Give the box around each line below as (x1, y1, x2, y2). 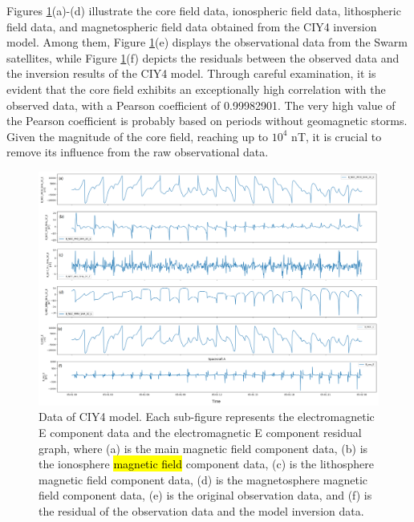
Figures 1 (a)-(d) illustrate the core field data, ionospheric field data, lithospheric (6, 2, 401, 18)
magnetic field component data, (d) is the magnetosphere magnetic (39, 471, 368, 488)
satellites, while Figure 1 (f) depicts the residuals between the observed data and (6, 49, 400, 66)
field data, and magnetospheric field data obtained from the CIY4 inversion (6, 18, 377, 34)
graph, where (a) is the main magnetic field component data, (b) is (39, 439, 368, 456)
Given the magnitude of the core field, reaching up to (6, 127, 269, 144)
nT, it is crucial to (291, 127, 382, 144)
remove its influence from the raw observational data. (6, 144, 269, 160)
